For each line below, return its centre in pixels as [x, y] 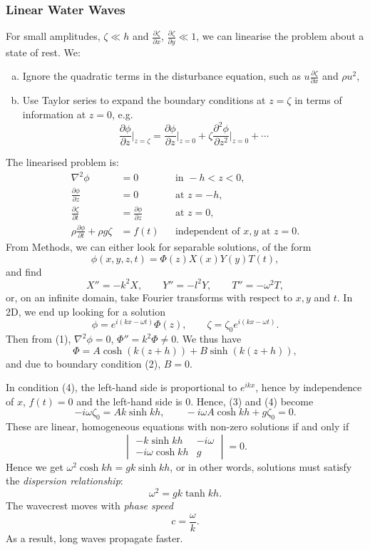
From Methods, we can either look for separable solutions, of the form [159, 247]
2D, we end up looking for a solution [86, 311]
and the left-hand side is [129, 401]
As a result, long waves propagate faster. [94, 538]
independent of [207, 231]
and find [24, 271]
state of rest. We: [43, 52]
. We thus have [209, 339]
